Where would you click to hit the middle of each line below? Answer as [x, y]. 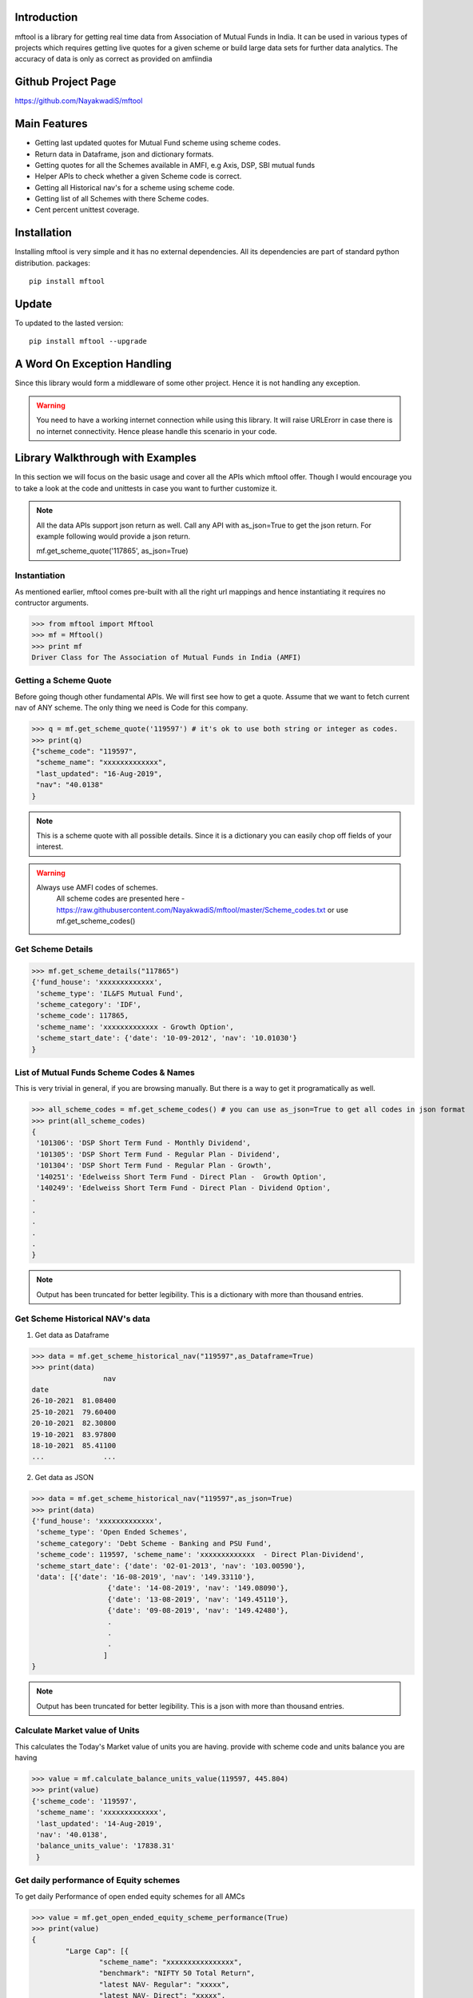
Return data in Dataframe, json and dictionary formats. [124, 154]
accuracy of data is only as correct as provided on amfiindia [113, 59]
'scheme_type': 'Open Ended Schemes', [112, 1532]
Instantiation [40, 575]
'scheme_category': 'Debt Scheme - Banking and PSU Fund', [154, 1543]
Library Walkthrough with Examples [106, 458]
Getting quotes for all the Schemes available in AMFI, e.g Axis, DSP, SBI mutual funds [175, 165]
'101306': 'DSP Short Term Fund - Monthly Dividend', [143, 1143]
